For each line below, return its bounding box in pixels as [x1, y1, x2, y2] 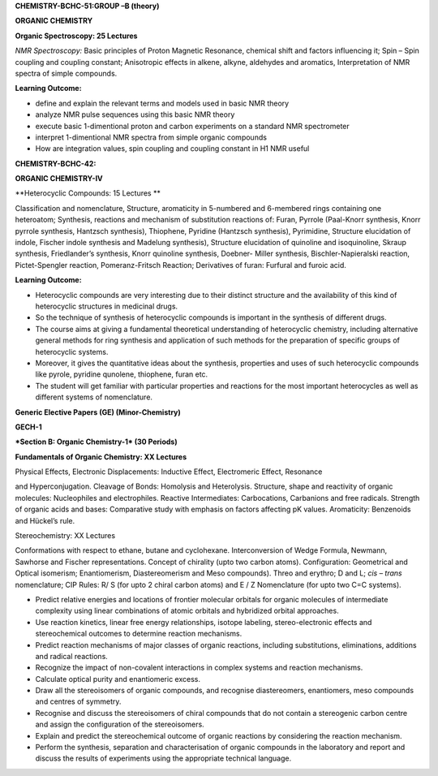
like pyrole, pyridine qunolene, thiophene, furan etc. [35, 369, 208, 379]
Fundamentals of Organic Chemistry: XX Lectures [15, 451, 187, 462]
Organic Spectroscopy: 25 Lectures [15, 31, 138, 41]
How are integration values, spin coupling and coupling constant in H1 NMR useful [35, 144, 310, 153]
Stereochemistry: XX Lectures [15, 531, 116, 541]
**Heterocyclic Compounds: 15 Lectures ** [15, 188, 161, 198]
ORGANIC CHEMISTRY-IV [15, 174, 103, 183]
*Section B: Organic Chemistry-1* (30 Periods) [15, 437, 178, 446]
